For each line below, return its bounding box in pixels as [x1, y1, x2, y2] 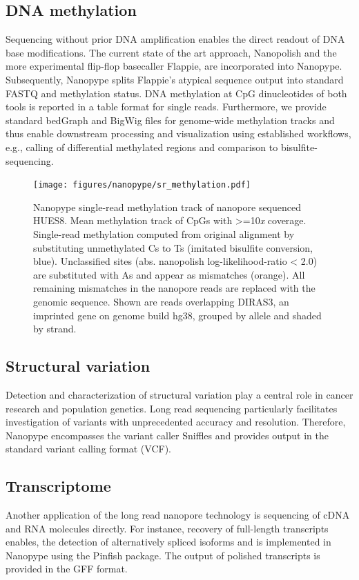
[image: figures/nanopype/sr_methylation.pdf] [33, 180, 251, 190]
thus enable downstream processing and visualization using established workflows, [6, 126, 351, 141]
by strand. [33, 321, 77, 336]
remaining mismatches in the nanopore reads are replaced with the [33, 281, 316, 295]
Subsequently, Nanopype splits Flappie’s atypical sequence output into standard [6, 72, 344, 86]
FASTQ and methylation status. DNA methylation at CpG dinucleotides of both [6, 86, 347, 100]
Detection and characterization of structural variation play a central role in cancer [6, 387, 353, 401]
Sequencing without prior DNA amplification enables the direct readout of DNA [6, 32, 345, 46]
